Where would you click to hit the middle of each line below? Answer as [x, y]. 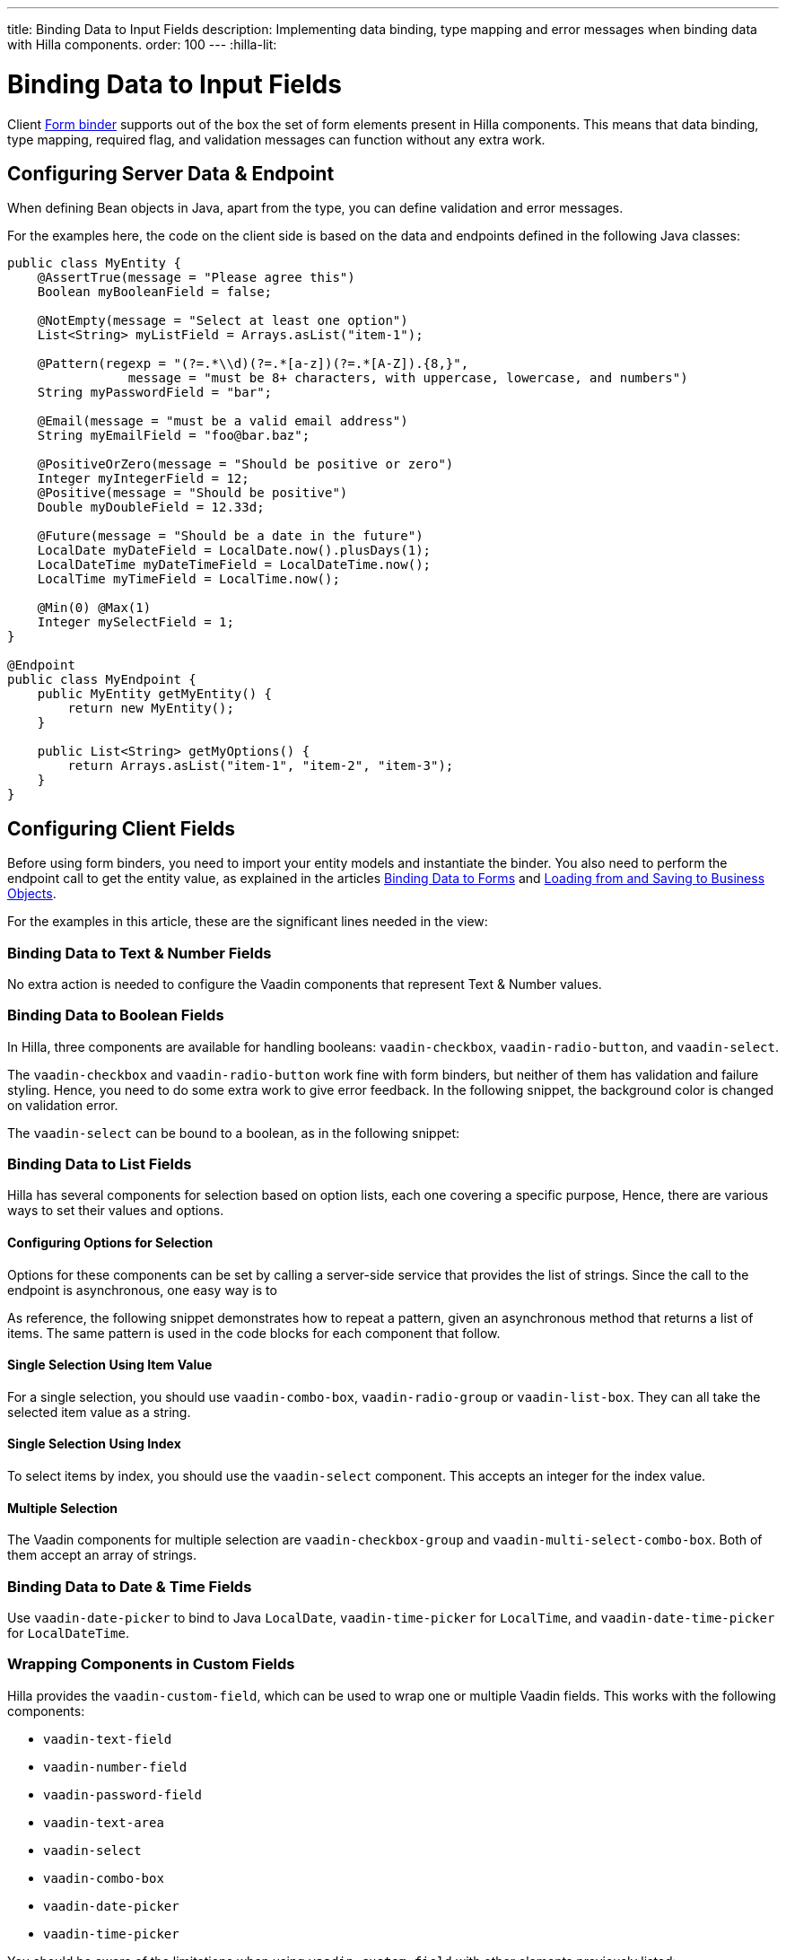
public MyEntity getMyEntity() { [155, 694]
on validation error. [63, 1105]
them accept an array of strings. [102, 1555]
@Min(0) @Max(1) [94, 608]
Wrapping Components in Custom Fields [151, 1664]
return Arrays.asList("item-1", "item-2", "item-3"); [261, 766]
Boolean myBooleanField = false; [155, 292]
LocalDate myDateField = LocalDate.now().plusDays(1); [234, 551]
